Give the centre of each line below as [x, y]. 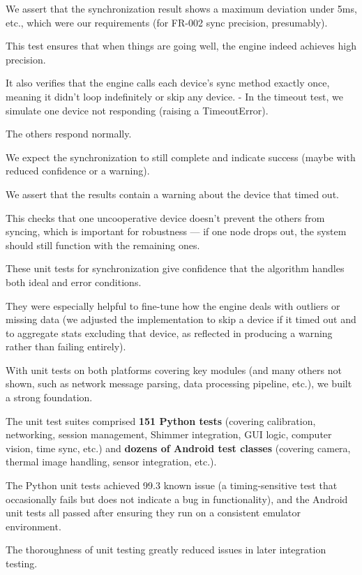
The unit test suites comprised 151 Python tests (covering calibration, [161, 420]
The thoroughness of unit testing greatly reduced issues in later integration [166, 550]
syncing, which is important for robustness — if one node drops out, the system [176, 231]
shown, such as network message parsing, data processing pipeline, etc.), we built [179, 383]
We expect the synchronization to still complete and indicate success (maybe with [181, 157]
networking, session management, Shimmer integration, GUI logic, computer [169, 434]
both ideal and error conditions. [74, 282]
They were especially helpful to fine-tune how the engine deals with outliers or [173, 305]
